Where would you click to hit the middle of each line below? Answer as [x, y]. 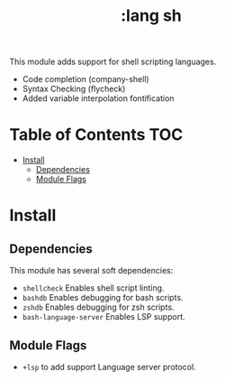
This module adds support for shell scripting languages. [113, 62]
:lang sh [151, 16]
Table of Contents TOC [96, 135]
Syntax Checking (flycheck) [74, 89]
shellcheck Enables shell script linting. [93, 288]
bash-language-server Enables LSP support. [104, 317]
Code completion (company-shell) [86, 79]
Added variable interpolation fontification [98, 98]
